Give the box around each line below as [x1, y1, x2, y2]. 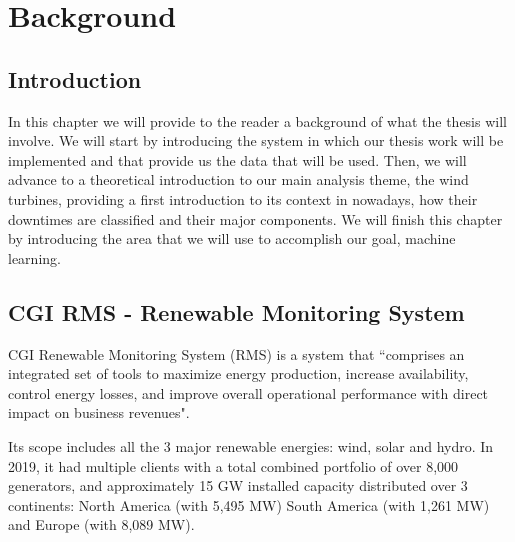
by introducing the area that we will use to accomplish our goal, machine [8, 228, 456, 249]
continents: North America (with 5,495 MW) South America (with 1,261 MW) [8, 494, 490, 515]
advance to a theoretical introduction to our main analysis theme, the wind [8, 169, 469, 190]
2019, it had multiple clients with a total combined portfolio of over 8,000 [8, 455, 459, 476]
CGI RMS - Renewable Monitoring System [8, 296, 465, 327]
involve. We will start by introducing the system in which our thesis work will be [8, 130, 504, 151]
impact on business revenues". [8, 402, 190, 423]
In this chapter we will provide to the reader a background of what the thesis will [8, 110, 507, 131]
